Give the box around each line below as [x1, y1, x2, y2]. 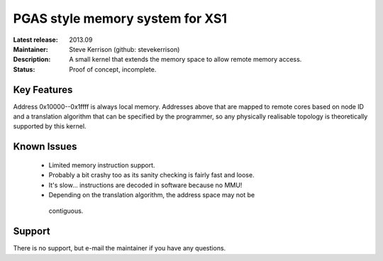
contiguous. [48, 206, 84, 216]
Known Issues [13, 140, 77, 152]
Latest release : [13, 35, 58, 44]
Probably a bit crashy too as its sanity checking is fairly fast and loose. [48, 171, 255, 179]
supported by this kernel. [13, 122, 87, 130]
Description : [13, 55, 51, 64]
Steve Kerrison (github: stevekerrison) [69, 45, 180, 53]
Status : [13, 65, 35, 74]
